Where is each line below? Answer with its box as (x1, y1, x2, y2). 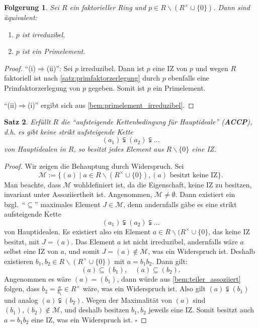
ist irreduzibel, (22, 29, 65, 39)
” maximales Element (35, 199, 101, 209)
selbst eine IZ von (4, 246, 58, 256)
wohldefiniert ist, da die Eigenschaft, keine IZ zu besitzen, (73, 179, 252, 189)
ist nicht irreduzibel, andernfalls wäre (123, 236, 238, 246)
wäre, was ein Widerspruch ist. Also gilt (82, 283, 206, 294)
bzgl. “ (4, 199, 26, 209)
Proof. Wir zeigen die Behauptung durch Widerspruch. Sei (4, 160, 184, 171)
